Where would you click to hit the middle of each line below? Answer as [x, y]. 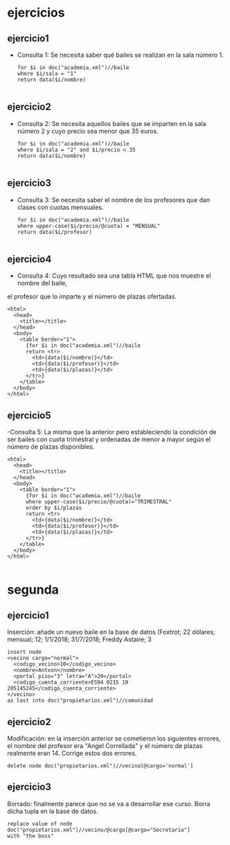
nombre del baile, [42, 283]
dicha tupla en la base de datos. [53, 811]
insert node [24, 652]
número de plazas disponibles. [51, 447]
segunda [33, 590]
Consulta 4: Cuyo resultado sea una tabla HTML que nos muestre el [114, 276]
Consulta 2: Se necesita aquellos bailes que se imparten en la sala [112, 123]
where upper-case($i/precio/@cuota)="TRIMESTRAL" [98, 502]
